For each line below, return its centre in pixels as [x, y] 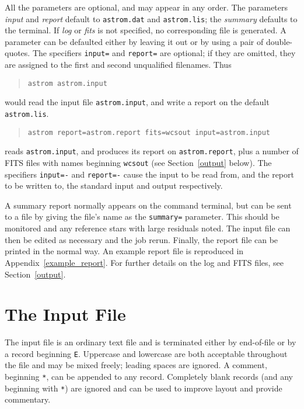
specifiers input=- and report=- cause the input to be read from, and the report [149, 174]
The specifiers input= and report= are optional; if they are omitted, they [164, 53]
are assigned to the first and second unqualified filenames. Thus [118, 65]
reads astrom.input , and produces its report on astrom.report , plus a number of [152, 151]
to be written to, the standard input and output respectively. [114, 186]
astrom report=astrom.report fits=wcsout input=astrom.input [149, 132]
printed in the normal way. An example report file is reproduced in [124, 251]
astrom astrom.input [67, 83]
